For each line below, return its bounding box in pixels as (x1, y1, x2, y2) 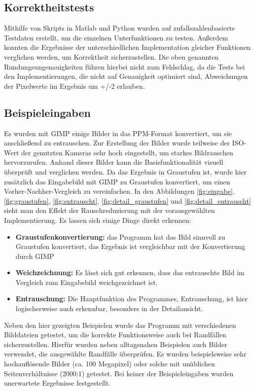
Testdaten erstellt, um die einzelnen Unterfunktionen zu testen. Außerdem (4, 32, 228, 42)
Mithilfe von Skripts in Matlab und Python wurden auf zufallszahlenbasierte (4, 23, 235, 33)
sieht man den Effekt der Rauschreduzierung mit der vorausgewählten (4, 205, 215, 215)
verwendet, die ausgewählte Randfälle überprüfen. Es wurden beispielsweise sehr (4, 349, 247, 359)
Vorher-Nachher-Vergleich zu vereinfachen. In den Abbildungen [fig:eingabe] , (4, 186, 235, 196)
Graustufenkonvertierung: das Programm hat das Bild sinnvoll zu (15, 231, 225, 242)
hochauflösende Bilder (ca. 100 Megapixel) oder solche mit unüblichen (4, 358, 215, 369)
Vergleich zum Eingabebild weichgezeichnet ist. (15, 277, 158, 287)
